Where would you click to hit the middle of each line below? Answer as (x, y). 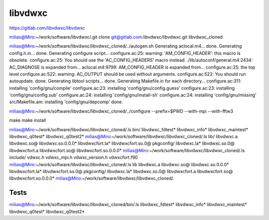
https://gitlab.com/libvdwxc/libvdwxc (47, 28)
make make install (28, 120)
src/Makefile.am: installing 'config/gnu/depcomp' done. (66, 102)
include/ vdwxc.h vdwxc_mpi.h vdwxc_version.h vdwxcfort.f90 (73, 158)
